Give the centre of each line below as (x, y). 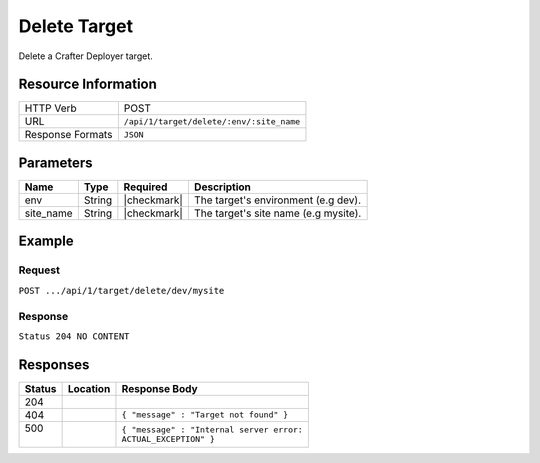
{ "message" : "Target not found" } (205, 415)
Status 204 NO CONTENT (74, 336)
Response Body (160, 388)
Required (145, 187)
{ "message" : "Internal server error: (212, 429)
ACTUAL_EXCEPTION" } (168, 438)
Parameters (55, 162)
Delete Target (76, 26)
